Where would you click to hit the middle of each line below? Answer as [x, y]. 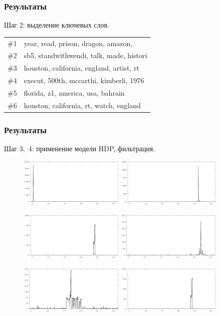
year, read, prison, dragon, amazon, [78, 43]
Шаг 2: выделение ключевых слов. [57, 25]
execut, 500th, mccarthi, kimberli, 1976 [84, 80]
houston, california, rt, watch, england [82, 105]
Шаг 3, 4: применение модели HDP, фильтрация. [80, 148]
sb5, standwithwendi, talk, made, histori [85, 55]
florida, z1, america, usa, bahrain [74, 92]
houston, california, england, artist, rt [81, 68]
